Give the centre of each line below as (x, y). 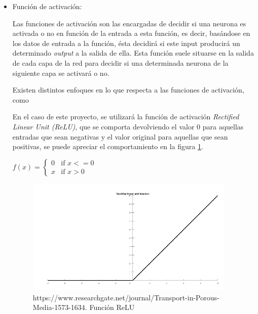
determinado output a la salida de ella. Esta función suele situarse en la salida (133, 53)
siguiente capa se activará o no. (61, 73)
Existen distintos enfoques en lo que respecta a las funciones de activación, (128, 90)
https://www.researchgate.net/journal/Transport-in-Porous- (126, 297)
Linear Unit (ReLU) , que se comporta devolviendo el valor (103, 126)
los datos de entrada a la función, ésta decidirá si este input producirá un (126, 43)
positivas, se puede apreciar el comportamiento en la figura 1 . (108, 146)
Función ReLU (112, 307)
